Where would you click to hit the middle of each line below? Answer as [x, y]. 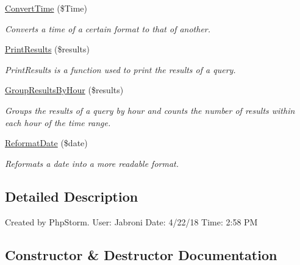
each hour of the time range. [58, 122]
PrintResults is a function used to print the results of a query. [120, 69]
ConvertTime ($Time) [46, 8]
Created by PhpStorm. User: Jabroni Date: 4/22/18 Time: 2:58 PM [131, 221]
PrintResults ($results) [47, 49]
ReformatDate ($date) [46, 143]
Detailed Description [72, 196]
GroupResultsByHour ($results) [64, 90]
